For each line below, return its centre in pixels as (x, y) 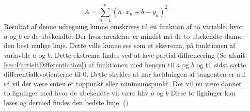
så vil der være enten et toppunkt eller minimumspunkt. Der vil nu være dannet (123, 83)
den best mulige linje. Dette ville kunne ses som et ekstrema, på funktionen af (120, 45)
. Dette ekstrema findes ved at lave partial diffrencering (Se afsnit (148, 55)
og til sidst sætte (221, 64)
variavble (17, 55)
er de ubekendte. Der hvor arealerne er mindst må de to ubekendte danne (133, 36)
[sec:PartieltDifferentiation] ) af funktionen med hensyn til (89, 64)
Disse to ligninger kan (203, 93)
